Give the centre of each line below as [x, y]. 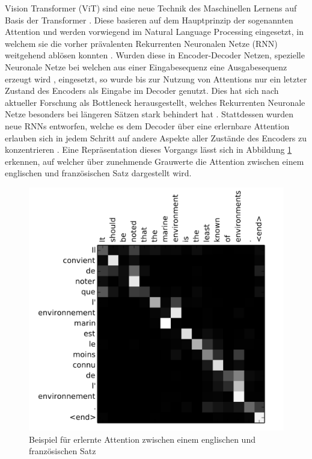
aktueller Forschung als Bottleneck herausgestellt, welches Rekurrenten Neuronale [155, 102]
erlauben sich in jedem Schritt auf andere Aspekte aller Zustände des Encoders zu [156, 137]
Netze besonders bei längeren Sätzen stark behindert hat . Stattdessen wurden [149, 114]
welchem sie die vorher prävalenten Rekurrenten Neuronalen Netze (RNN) [141, 43]
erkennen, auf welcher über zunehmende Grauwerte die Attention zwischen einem [154, 161]
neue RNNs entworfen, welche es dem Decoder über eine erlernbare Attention [147, 125]
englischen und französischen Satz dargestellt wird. [98, 173]
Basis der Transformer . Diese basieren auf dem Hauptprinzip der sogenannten [149, 20]
